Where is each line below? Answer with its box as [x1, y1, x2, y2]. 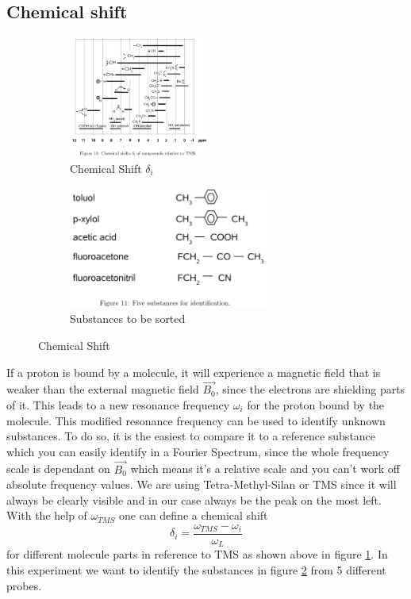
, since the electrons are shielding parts [215, 381, 405, 397]
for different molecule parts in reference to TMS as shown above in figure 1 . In [6, 546, 388, 563]
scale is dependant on [6, 460, 110, 477]
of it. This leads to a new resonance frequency [6, 396, 230, 413]
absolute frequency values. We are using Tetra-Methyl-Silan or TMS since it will [6, 476, 397, 493]
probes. [6, 577, 42, 593]
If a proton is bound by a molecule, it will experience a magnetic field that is [6, 363, 381, 380]
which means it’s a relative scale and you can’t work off [130, 460, 400, 477]
